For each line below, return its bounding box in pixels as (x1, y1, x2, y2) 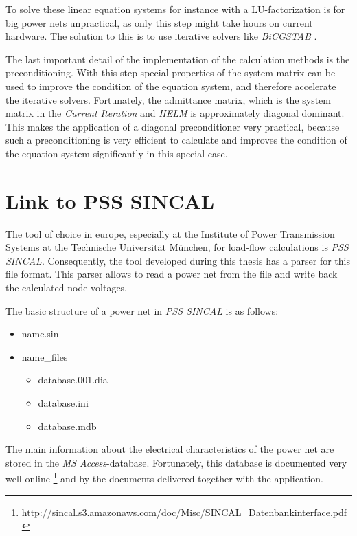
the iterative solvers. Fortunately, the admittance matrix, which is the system (5, 92, 331, 107)
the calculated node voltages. (5, 280, 128, 295)
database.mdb (38, 418, 97, 433)
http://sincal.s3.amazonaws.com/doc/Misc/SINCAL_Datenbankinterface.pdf (21, 504, 347, 519)
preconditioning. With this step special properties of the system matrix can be (5, 65, 336, 80)
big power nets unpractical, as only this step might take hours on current (5, 15, 313, 30)
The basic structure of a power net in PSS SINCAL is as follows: (5, 303, 279, 317)
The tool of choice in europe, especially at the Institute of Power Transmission (5, 226, 335, 241)
